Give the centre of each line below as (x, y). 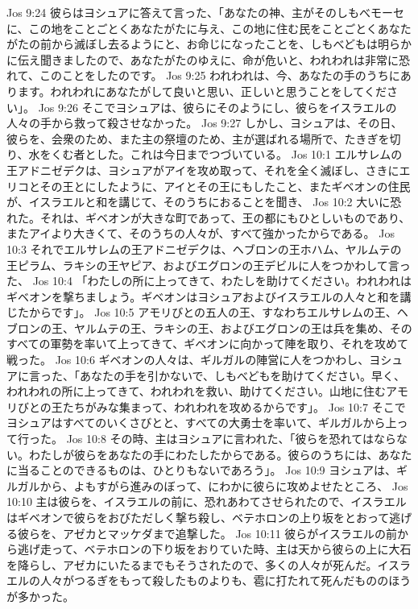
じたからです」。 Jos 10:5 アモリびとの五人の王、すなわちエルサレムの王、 (202, 312)
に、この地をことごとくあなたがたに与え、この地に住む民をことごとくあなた (209, 28)
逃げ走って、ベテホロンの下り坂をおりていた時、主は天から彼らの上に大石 (214, 549)
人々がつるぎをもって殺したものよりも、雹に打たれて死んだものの (214, 580)
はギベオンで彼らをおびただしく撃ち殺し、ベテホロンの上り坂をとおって (198, 517)
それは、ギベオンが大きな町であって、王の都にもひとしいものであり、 (225, 217)
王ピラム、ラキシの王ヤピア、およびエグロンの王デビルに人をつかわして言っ (209, 265)
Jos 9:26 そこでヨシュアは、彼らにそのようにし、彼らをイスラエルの (217, 107)
